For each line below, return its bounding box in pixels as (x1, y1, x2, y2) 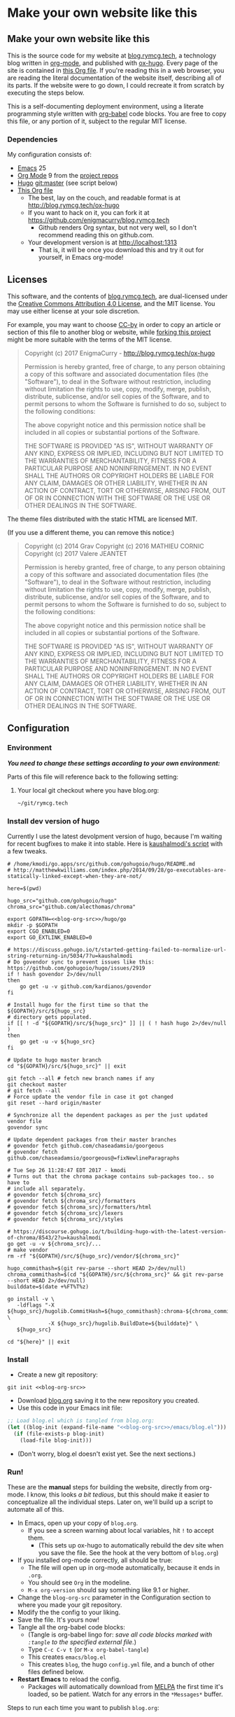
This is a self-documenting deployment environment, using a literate (7, 102, 204, 110)
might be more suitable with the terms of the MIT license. (7, 335, 173, 344)
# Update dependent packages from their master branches (7, 1136, 177, 1143)
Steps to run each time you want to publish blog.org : (7, 1704, 159, 1712)
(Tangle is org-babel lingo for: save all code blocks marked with (27, 1630, 213, 1639)
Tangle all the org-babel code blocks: (17, 1623, 126, 1632)
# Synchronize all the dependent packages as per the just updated (7, 1111, 208, 1118)
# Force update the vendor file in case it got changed (7, 1093, 173, 1100)
